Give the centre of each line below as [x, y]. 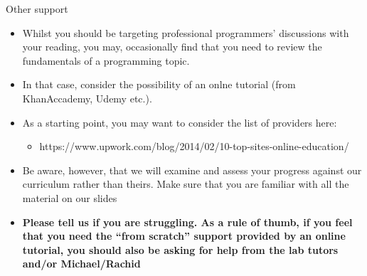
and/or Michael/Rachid [81, 264]
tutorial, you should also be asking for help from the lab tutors [180, 249]
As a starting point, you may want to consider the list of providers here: [180, 122]
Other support [37, 9]
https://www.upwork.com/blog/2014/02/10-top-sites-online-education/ [194, 146]
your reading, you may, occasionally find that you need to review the [172, 47]
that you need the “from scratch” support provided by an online [184, 236]
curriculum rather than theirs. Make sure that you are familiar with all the [186, 184]
